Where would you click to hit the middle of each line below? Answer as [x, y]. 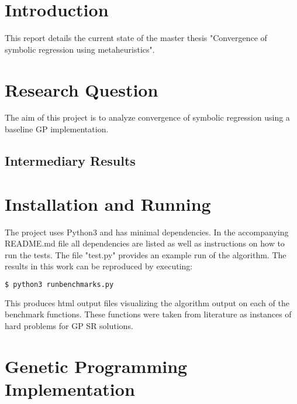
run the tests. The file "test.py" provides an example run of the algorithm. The [146, 254]
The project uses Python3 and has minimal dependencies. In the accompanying [147, 232]
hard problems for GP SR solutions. [69, 325]
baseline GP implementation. [57, 129]
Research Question [82, 89]
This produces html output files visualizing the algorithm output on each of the [147, 302]
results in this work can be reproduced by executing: [99, 266]
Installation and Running [108, 203]
